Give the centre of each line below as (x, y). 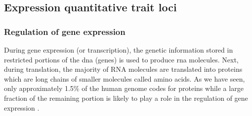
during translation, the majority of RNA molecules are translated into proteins (123, 69)
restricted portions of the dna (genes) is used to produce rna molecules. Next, (121, 59)
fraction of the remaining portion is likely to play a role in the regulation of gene (126, 98)
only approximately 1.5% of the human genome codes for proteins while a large (124, 88)
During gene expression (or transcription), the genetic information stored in (119, 50)
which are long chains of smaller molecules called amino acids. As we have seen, (125, 78)
